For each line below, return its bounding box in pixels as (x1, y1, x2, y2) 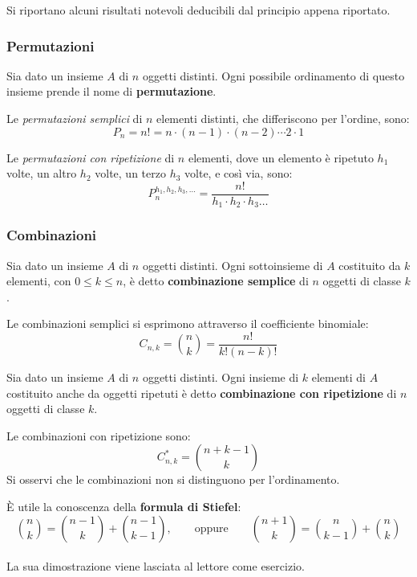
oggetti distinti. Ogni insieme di (142, 368, 299, 385)
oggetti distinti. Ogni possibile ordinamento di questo (142, 67, 405, 84)
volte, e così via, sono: (184, 165, 293, 182)
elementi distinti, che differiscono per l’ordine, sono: (156, 110, 410, 126)
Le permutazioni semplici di (6, 110, 143, 126)
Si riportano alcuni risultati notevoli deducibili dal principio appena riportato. (6, 2, 391, 18)
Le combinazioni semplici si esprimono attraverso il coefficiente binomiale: (6, 315, 369, 332)
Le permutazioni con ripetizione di (6, 149, 175, 166)
